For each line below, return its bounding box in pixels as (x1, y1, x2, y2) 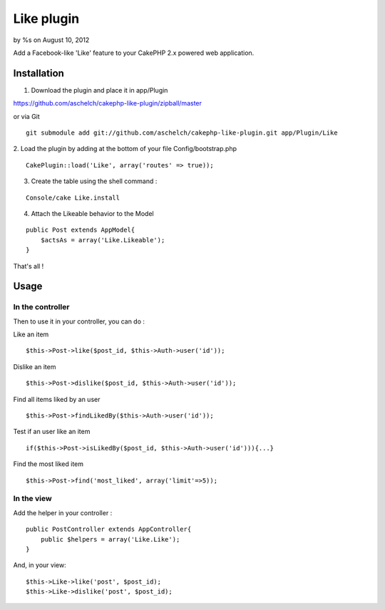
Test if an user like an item (13, 428, 91, 436)
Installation (13, 67, 64, 79)
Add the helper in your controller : (13, 508, 113, 517)
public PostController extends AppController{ (26, 525, 192, 534)
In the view (13, 494, 53, 504)
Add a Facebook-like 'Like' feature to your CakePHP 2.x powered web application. (13, 48, 255, 57)
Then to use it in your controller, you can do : (13, 317, 145, 326)
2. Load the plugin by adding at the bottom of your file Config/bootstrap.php (13, 145, 237, 153)
